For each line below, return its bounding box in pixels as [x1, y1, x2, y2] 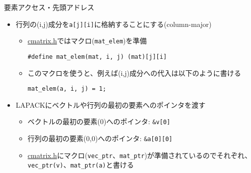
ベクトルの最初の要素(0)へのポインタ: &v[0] [27, 116, 170, 127]
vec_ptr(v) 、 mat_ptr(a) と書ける [27, 160, 134, 170]
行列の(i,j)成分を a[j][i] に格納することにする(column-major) [15, 18, 212, 29]
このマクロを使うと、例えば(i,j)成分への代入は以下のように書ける [27, 67, 241, 78]
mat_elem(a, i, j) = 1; [27, 85, 107, 93]
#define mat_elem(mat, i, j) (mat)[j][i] [27, 53, 167, 60]
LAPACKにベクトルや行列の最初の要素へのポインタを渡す [15, 99, 206, 110]
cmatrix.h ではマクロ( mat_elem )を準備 [27, 35, 147, 46]
